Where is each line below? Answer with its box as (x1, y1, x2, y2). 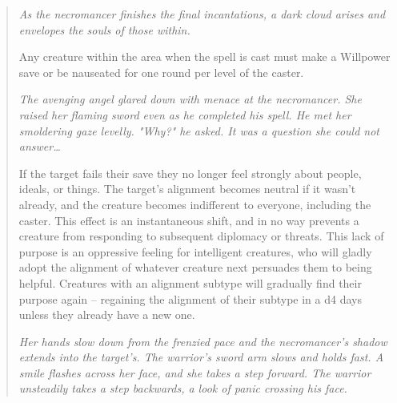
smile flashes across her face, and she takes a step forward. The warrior (18, 364, 371, 381)
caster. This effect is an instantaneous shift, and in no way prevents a (18, 212, 359, 228)
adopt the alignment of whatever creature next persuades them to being (18, 259, 372, 276)
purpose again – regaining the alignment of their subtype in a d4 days (18, 290, 362, 307)
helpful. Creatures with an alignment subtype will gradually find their (18, 274, 362, 291)
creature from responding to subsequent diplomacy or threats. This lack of (18, 228, 384, 244)
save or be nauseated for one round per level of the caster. (18, 63, 304, 80)
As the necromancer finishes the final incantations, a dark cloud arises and (18, 6, 386, 22)
